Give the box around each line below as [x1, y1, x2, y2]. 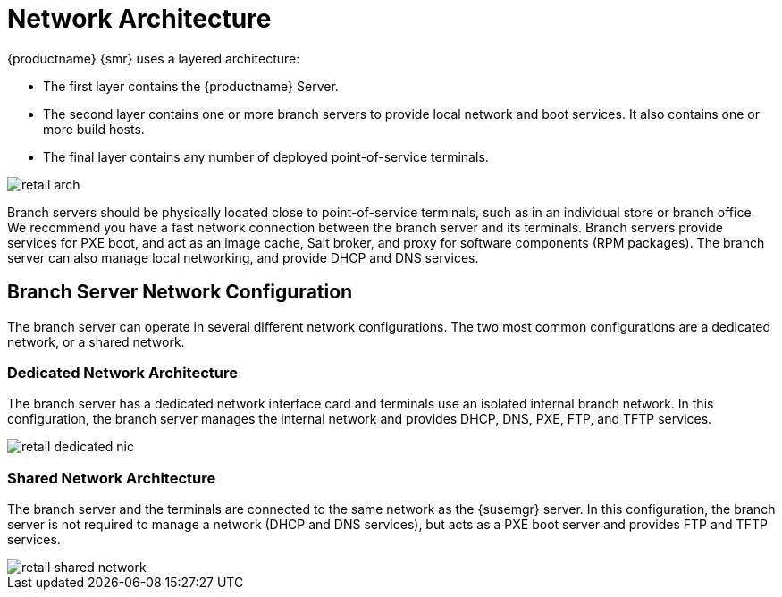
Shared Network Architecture [7, 468, 216, 487]
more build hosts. [43, 121, 145, 137]
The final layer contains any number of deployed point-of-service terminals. [43, 148, 489, 164]
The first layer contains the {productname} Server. [43, 78, 339, 94]
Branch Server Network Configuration [7, 281, 353, 304]
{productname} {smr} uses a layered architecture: [7, 50, 300, 66]
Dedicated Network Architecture [7, 363, 238, 382]
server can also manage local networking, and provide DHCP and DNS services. [7, 249, 479, 265]
